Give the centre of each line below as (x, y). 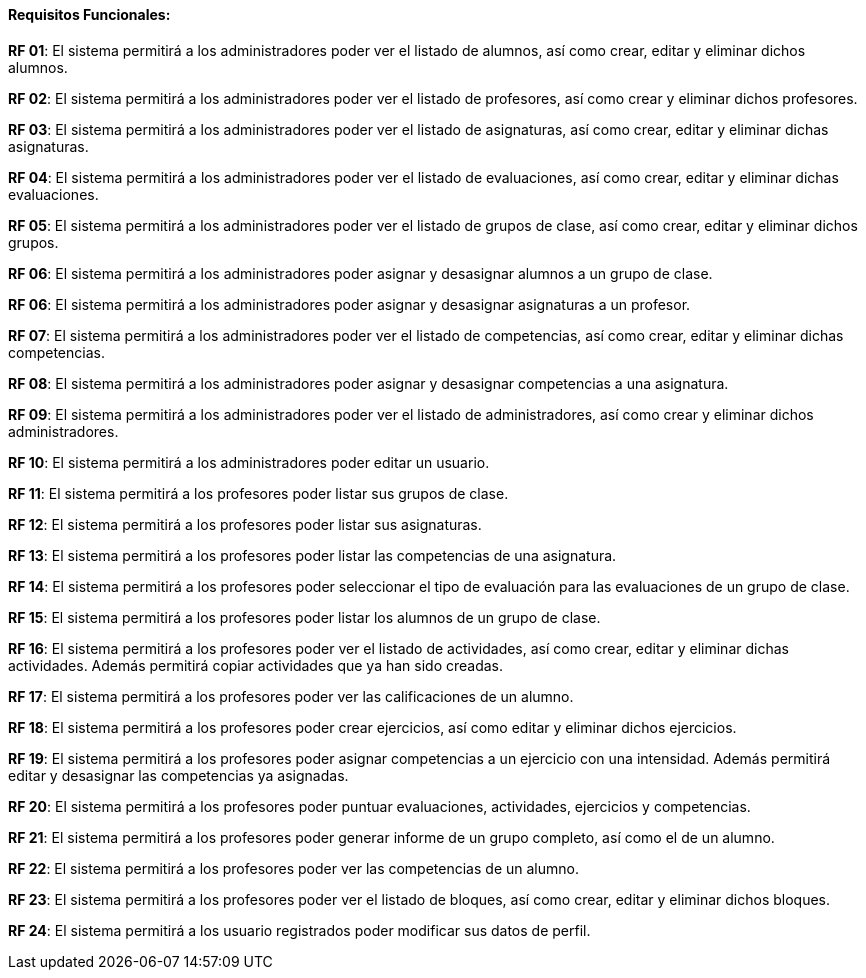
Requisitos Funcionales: (89, 14)
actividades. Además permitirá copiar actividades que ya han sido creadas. (256, 665)
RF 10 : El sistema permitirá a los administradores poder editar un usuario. (249, 462)
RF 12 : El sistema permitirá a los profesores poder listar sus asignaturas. (245, 524)
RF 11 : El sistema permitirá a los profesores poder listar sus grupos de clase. (258, 493)
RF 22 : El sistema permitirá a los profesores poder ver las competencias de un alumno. (293, 868)
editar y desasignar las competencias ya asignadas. (178, 775)
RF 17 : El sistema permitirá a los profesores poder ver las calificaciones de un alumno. (291, 696)
